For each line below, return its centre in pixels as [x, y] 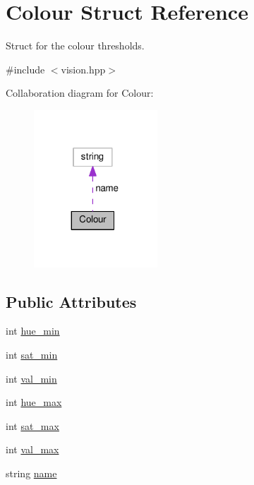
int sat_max [32, 425]
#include [25, 69]
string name [31, 473]
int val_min [31, 378]
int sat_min [32, 354]
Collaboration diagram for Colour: [80, 93]
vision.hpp [83, 69]
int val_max [32, 449]
